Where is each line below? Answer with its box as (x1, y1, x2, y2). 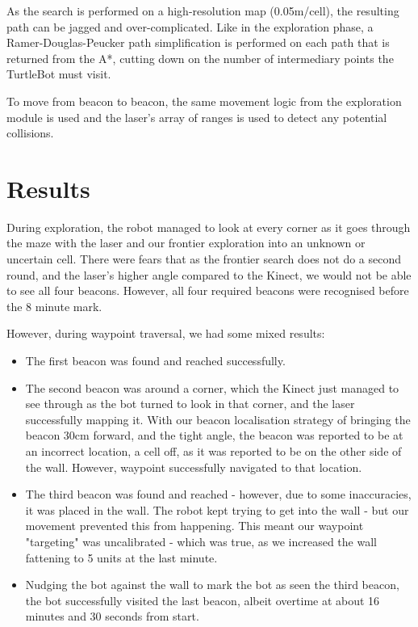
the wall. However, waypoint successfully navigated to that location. (25, 458, 362, 475)
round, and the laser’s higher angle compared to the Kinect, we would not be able (6, 266, 412, 283)
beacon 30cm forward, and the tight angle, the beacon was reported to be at (25, 427, 403, 444)
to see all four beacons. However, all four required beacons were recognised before (6, 282, 409, 299)
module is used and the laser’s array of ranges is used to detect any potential (6, 108, 387, 125)
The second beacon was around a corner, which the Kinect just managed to (25, 379, 399, 396)
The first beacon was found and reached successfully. (25, 352, 286, 369)
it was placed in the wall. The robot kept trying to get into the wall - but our (25, 501, 409, 518)
